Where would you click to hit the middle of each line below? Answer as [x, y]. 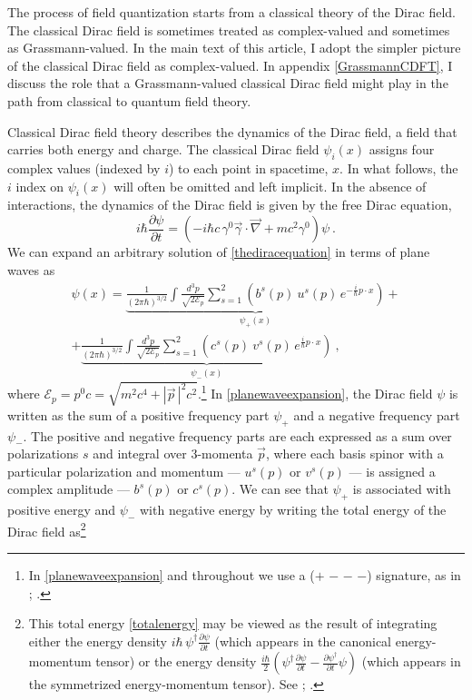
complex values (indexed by [84, 168]
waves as [31, 270]
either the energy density [98, 641]
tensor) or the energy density [176, 661]
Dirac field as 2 [47, 529]
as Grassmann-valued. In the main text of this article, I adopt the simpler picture [234, 48]
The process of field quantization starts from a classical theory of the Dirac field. [231, 12]
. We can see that [280, 489]
